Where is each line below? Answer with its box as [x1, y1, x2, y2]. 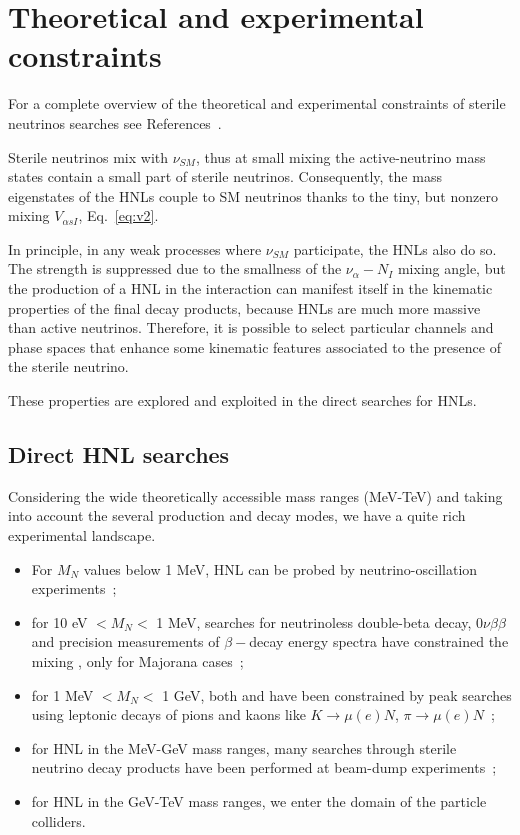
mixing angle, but [397, 258, 506, 279]
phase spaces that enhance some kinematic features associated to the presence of [8, 336, 501, 357]
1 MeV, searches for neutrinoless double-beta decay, [156, 611, 472, 632]
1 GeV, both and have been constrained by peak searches [162, 684, 512, 705]
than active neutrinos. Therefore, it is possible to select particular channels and [8, 317, 494, 338]
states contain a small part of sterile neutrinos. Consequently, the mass [8, 166, 442, 187]
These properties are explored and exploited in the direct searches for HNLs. [8, 390, 477, 411]
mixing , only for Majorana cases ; [31, 650, 244, 671]
